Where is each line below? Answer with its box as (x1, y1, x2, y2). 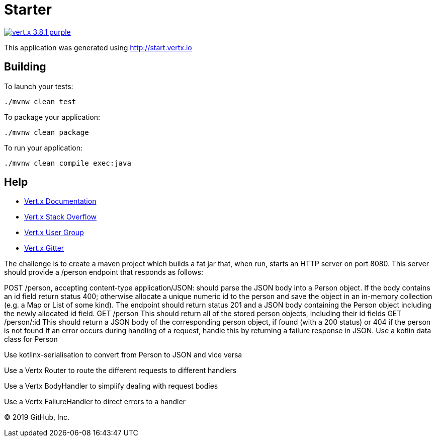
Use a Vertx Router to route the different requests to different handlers (4, 366, 237, 375)
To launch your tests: (4, 82, 73, 91)
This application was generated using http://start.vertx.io (4, 43, 192, 52)
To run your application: (4, 143, 82, 152)
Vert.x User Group (24, 228, 84, 237)
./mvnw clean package (4, 128, 89, 136)
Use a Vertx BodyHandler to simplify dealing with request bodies (4, 382, 218, 391)
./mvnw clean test (4, 97, 76, 106)
